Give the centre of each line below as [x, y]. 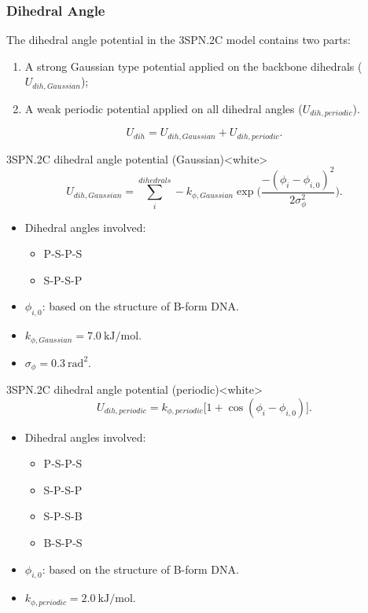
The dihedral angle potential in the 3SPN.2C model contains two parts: [178, 40]
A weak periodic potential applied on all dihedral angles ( [164, 108]
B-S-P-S [63, 543]
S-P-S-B [63, 516]
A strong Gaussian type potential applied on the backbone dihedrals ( [193, 66]
